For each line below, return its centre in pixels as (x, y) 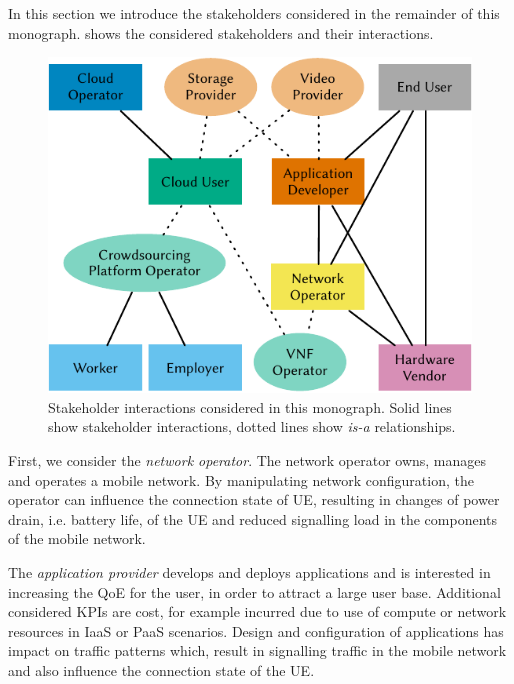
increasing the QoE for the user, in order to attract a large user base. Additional (254, 591)
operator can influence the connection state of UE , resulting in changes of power (254, 499)
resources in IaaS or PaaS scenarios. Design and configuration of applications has (256, 630)
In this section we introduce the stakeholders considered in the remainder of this (254, 13)
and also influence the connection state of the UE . (161, 669)
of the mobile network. (77, 538)
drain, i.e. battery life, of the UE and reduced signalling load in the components (252, 518)
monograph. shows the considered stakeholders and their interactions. (221, 32)
